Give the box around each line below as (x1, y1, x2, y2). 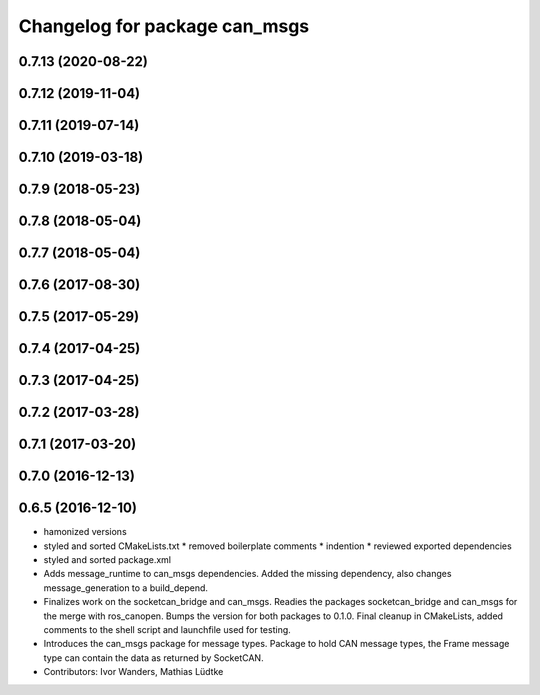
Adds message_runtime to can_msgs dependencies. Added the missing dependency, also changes (43, 568, 452, 580)
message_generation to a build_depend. (43, 581, 209, 594)
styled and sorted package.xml (43, 554, 172, 566)
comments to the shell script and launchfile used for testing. (43, 624, 292, 636)
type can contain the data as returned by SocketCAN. (43, 651, 264, 664)
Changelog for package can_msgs (18, 15, 310, 37)
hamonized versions (43, 526, 127, 538)
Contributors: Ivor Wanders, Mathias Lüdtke (43, 666, 224, 678)
